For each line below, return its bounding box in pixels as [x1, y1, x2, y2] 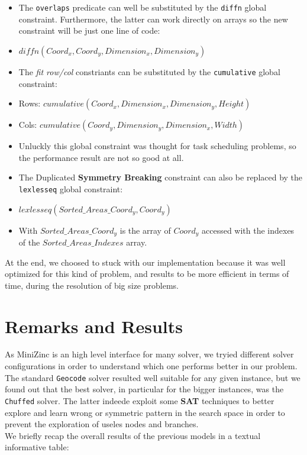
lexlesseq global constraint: [18, 182, 123, 195]
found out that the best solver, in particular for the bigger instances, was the [5, 383, 284, 395]
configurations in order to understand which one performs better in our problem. [5, 360, 298, 372]
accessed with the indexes [201, 224, 295, 236]
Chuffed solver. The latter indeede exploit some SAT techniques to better [5, 394, 274, 406]
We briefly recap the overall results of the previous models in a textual [5, 429, 261, 441]
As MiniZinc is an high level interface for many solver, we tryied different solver [5, 348, 294, 360]
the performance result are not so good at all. [18, 151, 184, 163]
